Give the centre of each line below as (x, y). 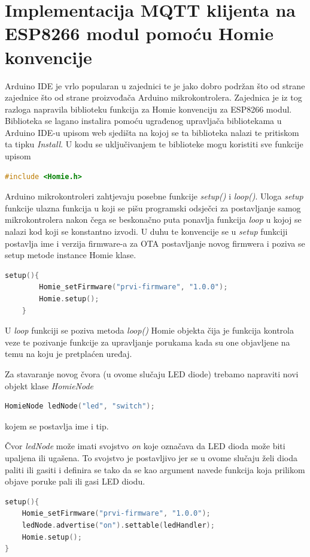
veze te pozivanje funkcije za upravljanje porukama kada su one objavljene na (148, 342)
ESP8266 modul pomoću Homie (139, 33)
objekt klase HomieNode (49, 385)
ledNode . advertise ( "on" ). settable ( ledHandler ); (118, 525)
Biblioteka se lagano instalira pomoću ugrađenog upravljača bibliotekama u (143, 121)
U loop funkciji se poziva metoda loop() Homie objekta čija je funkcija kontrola (149, 330)
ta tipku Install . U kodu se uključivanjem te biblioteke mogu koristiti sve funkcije (154, 144)
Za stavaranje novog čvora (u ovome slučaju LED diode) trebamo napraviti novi (152, 373)
